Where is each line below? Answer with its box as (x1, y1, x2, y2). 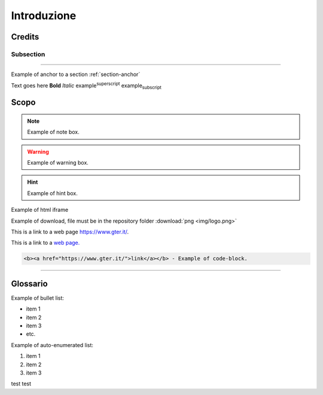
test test (11, 380, 32, 387)
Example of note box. (27, 129, 80, 136)
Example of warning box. (27, 159, 89, 166)
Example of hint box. (27, 189, 78, 197)
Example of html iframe (11, 206, 69, 214)
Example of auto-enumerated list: (11, 341, 94, 348)
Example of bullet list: (11, 294, 64, 302)
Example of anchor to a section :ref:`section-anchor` (11, 71, 141, 78)
